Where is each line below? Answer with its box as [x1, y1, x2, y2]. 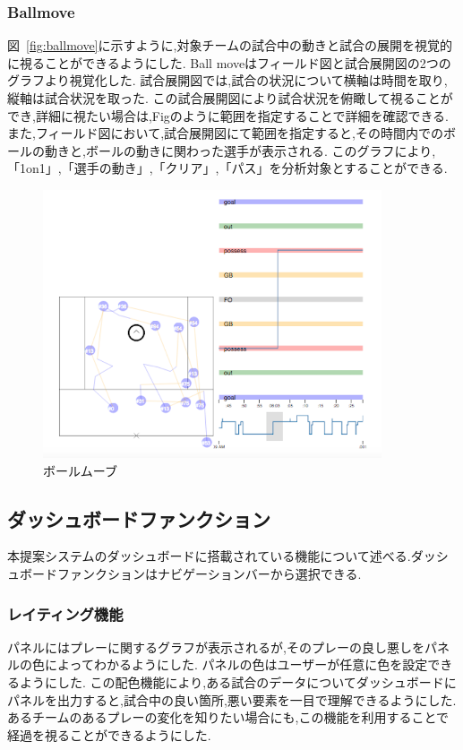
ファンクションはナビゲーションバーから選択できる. [56, 565, 362, 583]
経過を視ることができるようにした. [7, 725, 211, 744]
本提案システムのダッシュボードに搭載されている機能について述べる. [7, 547, 411, 565]
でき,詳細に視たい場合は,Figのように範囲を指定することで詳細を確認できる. [7, 106, 450, 125]
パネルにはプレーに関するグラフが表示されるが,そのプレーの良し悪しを [7, 637, 424, 656]
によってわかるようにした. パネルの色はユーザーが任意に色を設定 [44, 655, 428, 674]
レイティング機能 [7, 602, 124, 625]
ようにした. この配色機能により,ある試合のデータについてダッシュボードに [19, 673, 457, 692]
